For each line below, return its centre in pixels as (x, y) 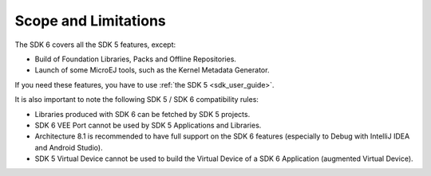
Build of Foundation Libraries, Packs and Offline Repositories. (136, 59)
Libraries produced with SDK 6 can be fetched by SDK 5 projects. (142, 114)
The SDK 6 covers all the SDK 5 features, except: (95, 45)
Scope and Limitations (91, 21)
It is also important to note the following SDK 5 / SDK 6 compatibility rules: (137, 100)
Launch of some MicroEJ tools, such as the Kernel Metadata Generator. (152, 70)
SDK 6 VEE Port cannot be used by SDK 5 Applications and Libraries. (148, 125)
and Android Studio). (69, 147)
